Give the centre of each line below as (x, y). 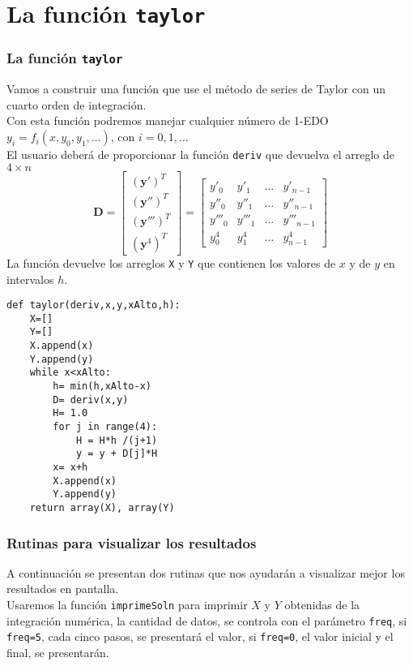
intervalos (30, 279)
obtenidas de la (322, 604)
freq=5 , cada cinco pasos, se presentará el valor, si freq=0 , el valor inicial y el (200, 636)
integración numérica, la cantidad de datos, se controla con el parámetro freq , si (207, 620)
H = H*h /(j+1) (117, 440)
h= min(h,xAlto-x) (102, 387)
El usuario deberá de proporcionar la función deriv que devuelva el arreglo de (200, 155)
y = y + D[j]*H (117, 454)
